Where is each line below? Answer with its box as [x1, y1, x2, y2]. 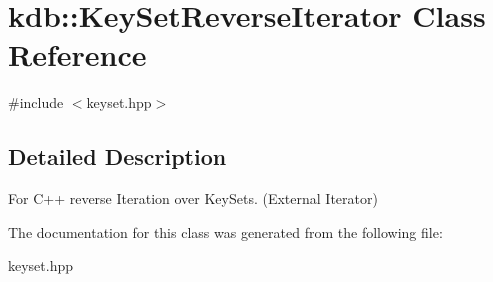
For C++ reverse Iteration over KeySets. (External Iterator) [8, 188, 378, 209]
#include [8, 92, 64, 113]
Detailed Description [8, 141, 227, 172]
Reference [8, 34, 147, 75]
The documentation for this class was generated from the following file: [8, 221, 443, 242]
